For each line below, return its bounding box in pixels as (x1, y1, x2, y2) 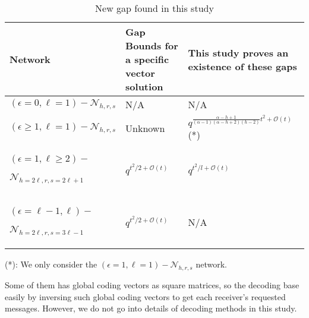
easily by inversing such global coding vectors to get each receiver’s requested (5, 290, 286, 303)
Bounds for (125, 39, 178, 52)
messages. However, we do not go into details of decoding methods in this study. (5, 302, 297, 314)
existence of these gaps (188, 59, 297, 73)
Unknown (125, 121, 165, 135)
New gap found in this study (95, 1, 214, 15)
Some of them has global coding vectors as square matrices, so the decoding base (5, 278, 299, 291)
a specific (125, 52, 169, 66)
